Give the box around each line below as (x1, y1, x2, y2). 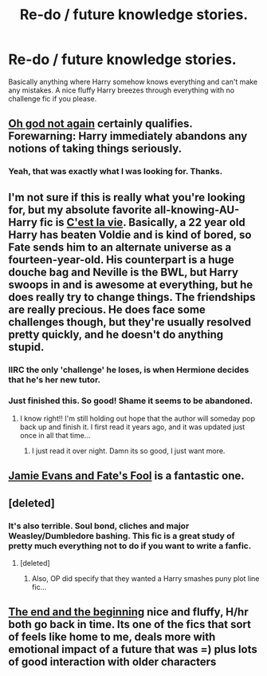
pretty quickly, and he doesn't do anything (8, 327, 224, 341)
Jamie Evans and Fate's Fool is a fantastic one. (8, 469, 245, 483)
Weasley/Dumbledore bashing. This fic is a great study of (8, 530, 235, 541)
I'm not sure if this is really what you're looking (8, 190, 245, 204)
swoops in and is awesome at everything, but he (8, 278, 253, 291)
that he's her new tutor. (8, 374, 101, 385)
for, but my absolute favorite (8, 203, 152, 216)
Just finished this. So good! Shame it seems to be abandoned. (8, 395, 253, 406)
